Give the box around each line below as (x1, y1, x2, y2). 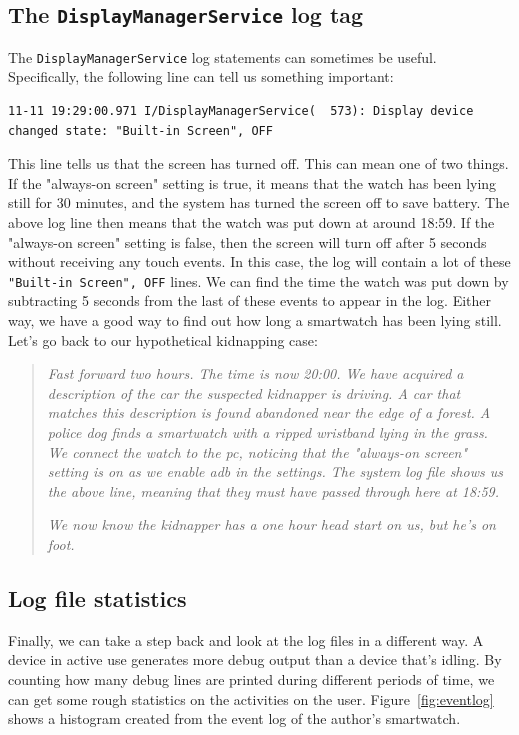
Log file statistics (8, 582, 187, 613)
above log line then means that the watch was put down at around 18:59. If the (8, 212, 495, 232)
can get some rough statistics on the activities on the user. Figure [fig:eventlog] (8, 688, 494, 709)
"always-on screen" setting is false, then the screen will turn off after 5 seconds (8, 231, 487, 252)
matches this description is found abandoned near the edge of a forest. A (47, 402, 491, 423)
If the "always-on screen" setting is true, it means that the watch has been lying (8, 172, 497, 193)
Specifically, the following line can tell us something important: (8, 66, 394, 87)
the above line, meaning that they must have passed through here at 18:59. (47, 480, 500, 501)
